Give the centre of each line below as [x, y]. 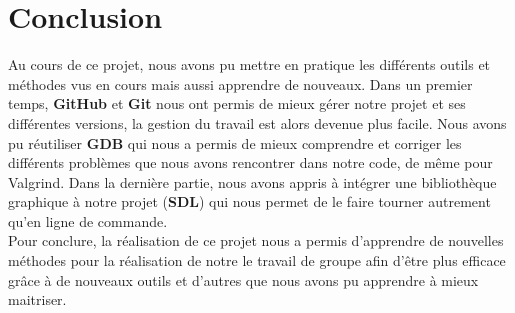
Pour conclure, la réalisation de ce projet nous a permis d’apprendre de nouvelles [256, 240]
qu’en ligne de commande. [88, 220]
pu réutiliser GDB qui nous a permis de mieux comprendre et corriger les [235, 142]
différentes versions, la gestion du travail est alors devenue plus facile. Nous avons [257, 122]
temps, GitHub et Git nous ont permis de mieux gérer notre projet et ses [237, 103]
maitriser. [37, 299]
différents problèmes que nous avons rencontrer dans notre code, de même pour [250, 162]
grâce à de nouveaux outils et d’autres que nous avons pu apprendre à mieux [243, 279]
